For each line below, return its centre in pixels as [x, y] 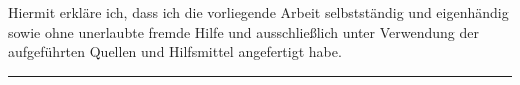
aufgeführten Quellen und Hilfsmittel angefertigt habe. [175, 51]
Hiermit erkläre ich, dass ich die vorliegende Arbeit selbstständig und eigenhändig [258, 12]
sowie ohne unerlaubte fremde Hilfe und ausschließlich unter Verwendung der [244, 31]
